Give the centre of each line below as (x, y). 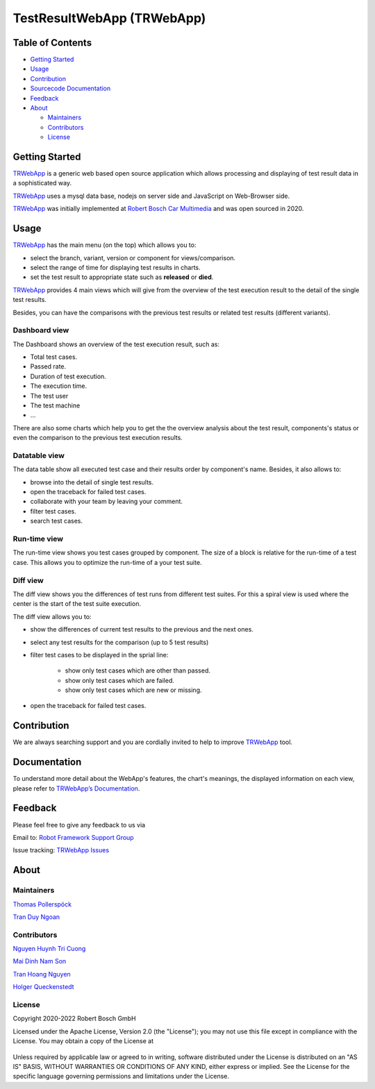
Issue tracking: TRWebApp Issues (61, 850)
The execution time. (59, 386)
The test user (49, 396)
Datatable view (39, 455)
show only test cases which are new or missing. (133, 690)
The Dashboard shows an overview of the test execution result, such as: (116, 344)
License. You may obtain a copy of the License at (83, 1041)
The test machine (55, 405)
